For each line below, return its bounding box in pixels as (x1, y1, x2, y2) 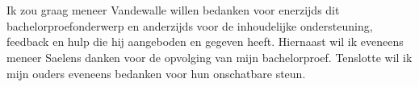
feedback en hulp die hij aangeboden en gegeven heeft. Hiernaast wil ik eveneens (6, 33, 404, 50)
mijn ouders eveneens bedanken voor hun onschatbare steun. (6, 64, 306, 81)
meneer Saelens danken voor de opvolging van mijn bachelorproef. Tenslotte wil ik (6, 48, 413, 65)
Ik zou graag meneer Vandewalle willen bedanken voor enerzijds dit (6, 2, 340, 19)
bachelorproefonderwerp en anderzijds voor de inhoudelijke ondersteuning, (6, 17, 373, 34)
